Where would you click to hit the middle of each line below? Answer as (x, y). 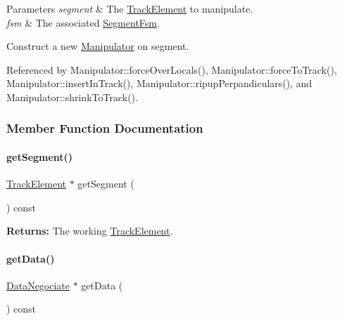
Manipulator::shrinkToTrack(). (72, 97)
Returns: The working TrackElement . (90, 231)
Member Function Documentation (105, 128)
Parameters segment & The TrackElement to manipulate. (130, 8)
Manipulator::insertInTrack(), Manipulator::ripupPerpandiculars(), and (159, 83)
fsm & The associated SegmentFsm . (83, 22)
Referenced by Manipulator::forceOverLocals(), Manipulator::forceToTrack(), (172, 69)
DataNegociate (38, 285)
